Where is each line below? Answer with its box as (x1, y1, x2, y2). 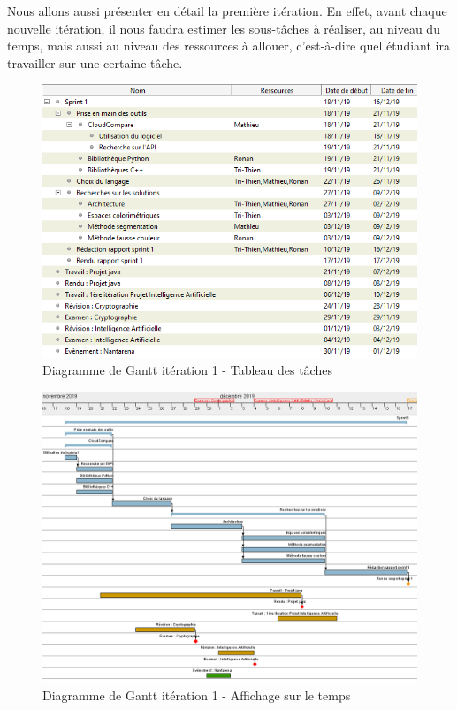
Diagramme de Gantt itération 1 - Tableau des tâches (42, 361, 332, 379)
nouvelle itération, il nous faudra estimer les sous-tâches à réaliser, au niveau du (7, 19, 440, 37)
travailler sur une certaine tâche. (7, 53, 183, 72)
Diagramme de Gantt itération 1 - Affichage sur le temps (42, 686, 351, 705)
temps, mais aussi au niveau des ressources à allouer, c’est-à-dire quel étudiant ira (7, 36, 450, 55)
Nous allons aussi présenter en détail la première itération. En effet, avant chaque (7, 2, 447, 19)
